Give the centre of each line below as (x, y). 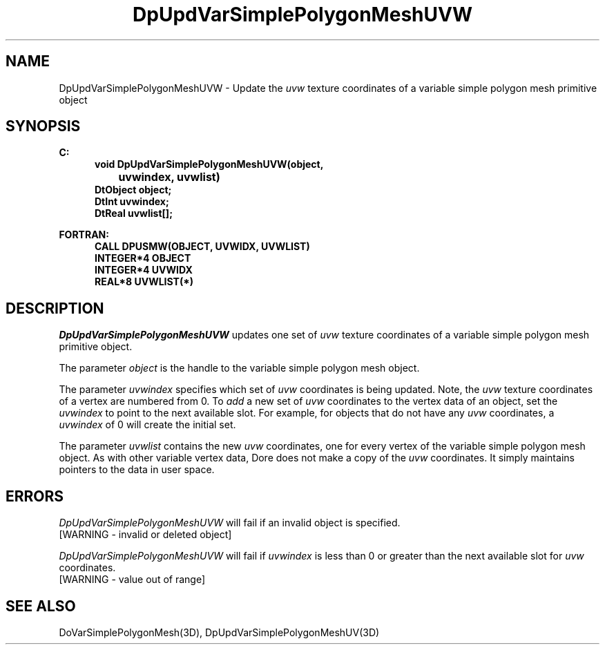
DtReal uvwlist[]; (134, 213)
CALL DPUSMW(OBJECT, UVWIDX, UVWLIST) (202, 247)
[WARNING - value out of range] (132, 580)
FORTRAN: (84, 235)
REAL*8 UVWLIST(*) (144, 282)
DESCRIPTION (55, 308)
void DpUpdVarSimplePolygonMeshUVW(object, (209, 164)
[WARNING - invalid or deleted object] (145, 535)
